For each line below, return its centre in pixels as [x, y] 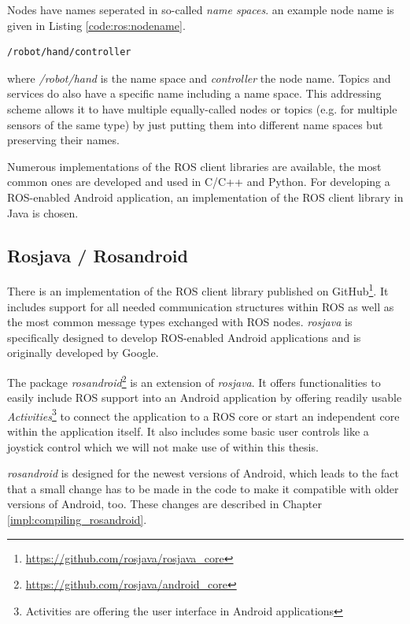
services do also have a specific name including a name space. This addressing [194, 93]
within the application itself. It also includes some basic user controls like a [188, 431]
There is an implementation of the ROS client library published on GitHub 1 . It [198, 290]
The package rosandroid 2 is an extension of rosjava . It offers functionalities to [194, 381]
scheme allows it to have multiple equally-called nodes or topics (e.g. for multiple [202, 108]
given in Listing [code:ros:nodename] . [96, 25]
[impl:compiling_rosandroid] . [77, 520]
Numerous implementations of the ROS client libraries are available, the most [194, 166]
